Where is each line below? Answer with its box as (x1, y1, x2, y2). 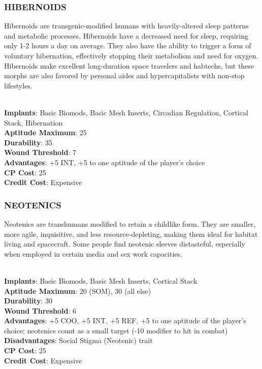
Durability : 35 (4, 137, 52, 147)
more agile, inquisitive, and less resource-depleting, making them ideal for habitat (4, 228, 258, 239)
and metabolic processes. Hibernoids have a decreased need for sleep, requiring (4, 30, 248, 41)
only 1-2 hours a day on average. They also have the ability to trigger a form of (4, 40, 251, 51)
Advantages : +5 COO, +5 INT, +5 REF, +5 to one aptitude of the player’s (4, 315, 246, 326)
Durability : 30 (4, 295, 52, 306)
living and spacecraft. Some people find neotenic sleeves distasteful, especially (4, 238, 245, 249)
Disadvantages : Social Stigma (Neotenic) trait (4, 335, 153, 346)
